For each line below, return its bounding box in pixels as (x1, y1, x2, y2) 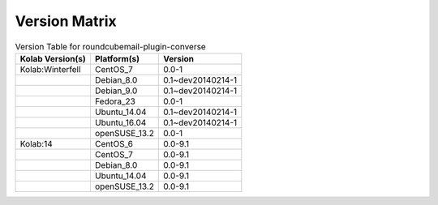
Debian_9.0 (94, 85, 138, 96)
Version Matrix (15, 12, 117, 30)
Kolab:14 (19, 138, 53, 149)
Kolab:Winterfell (19, 63, 81, 75)
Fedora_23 (94, 96, 135, 107)
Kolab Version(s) (19, 53, 87, 64)
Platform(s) (94, 53, 140, 64)
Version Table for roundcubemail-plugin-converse (15, 41, 206, 52)
